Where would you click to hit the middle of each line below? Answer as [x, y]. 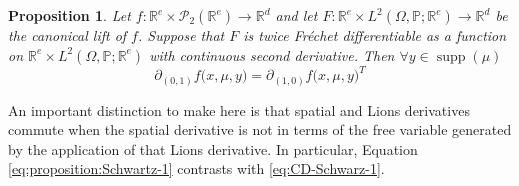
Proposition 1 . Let [69, 15]
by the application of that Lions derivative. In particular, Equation [213, 148]
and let [296, 15]
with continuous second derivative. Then [272, 54]
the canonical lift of [67, 35]
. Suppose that [181, 35]
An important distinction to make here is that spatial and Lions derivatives [239, 109]
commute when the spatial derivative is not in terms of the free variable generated [260, 129]
